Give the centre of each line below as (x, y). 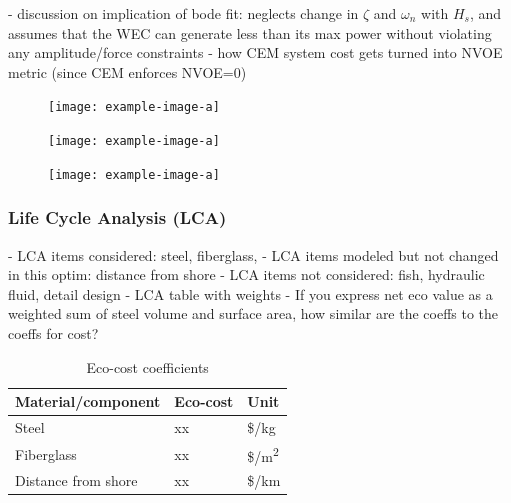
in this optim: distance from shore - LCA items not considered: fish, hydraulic (246, 274)
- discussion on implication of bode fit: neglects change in (183, 13)
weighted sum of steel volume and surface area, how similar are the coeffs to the (253, 313)
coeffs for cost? (53, 332)
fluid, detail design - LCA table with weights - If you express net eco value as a (250, 293)
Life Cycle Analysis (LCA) (117, 217)
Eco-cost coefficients (147, 366)
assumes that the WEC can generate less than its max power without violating (250, 32)
